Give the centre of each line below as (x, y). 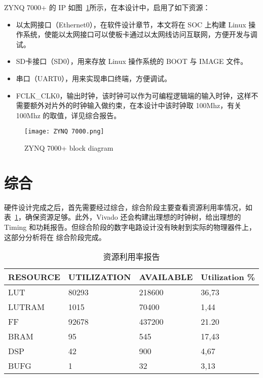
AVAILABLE (166, 277)
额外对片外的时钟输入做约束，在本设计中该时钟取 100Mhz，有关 (136, 105)
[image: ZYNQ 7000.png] (64, 132)
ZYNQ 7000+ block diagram (69, 148)
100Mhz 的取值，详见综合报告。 (68, 115)
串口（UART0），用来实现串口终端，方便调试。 (94, 78)
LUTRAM (27, 307)
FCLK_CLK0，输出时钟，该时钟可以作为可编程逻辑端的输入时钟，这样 (134, 95)
